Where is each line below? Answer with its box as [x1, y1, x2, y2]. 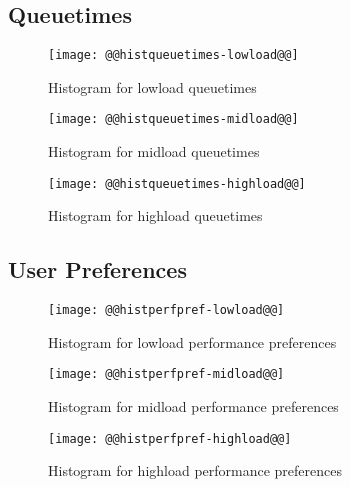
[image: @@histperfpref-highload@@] [48, 431, 292, 446]
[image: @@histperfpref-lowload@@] [48, 303, 285, 318]
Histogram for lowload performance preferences [48, 331, 337, 352]
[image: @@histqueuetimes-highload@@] [48, 176, 306, 191]
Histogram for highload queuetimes [48, 205, 263, 226]
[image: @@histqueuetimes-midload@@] [48, 112, 299, 127]
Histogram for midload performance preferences [48, 396, 339, 417]
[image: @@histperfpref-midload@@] [48, 367, 285, 382]
